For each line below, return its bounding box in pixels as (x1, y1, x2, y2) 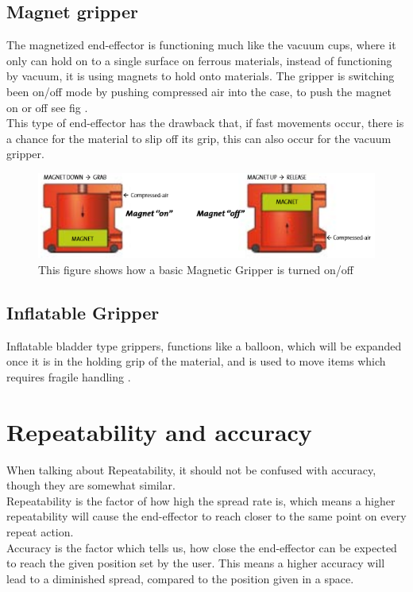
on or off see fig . (6, 99, 88, 115)
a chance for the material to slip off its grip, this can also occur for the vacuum (6, 130, 392, 146)
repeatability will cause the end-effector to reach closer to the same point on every (6, 508, 407, 524)
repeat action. (6, 523, 74, 540)
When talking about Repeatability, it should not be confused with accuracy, (6, 461, 376, 478)
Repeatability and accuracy (6, 415, 312, 447)
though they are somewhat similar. (6, 477, 176, 493)
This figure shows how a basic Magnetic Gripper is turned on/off (38, 261, 353, 277)
